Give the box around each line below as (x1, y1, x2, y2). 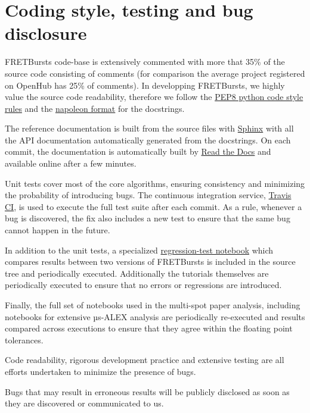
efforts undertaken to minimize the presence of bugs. (5, 365, 196, 377)
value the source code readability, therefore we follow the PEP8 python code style (5, 90, 303, 103)
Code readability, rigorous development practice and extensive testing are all (5, 353, 284, 366)
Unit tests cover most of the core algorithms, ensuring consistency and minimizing (5, 177, 305, 189)
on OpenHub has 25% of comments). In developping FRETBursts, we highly (5, 79, 285, 91)
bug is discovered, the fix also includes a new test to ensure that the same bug (5, 212, 290, 224)
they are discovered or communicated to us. (5, 397, 164, 409)
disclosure (5, 21, 87, 45)
